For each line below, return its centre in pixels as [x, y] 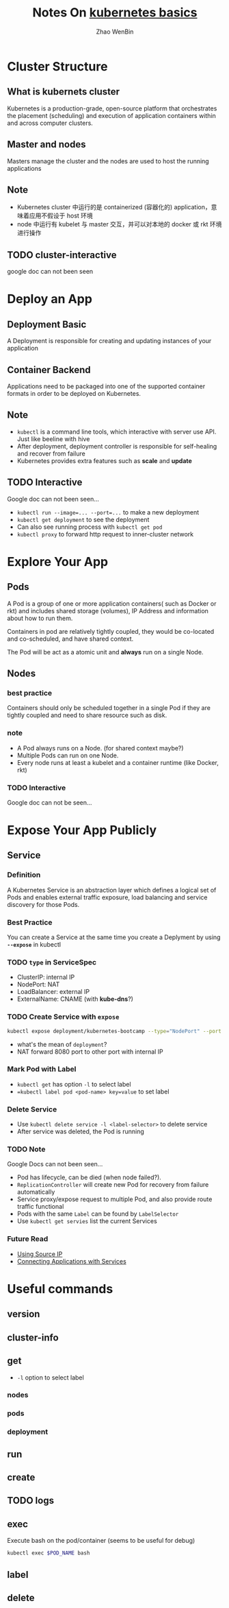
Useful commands [60, 1289]
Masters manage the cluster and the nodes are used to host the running [108, 161]
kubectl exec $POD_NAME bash [49, 1553]
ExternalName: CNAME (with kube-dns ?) [75, 999]
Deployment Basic [47, 324]
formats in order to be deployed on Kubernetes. [74, 393]
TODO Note [26, 1149]
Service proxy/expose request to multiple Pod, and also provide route [114, 1199]
